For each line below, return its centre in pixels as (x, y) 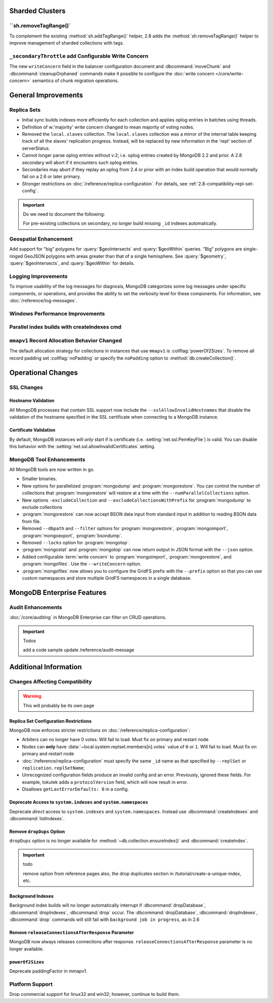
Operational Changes (43, 372)
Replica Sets (25, 110)
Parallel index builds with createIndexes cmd (65, 327)
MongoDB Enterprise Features (58, 592)
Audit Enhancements (36, 607)
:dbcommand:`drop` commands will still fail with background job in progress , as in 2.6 (104, 919)
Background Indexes (32, 896)
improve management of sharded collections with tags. (67, 43)
